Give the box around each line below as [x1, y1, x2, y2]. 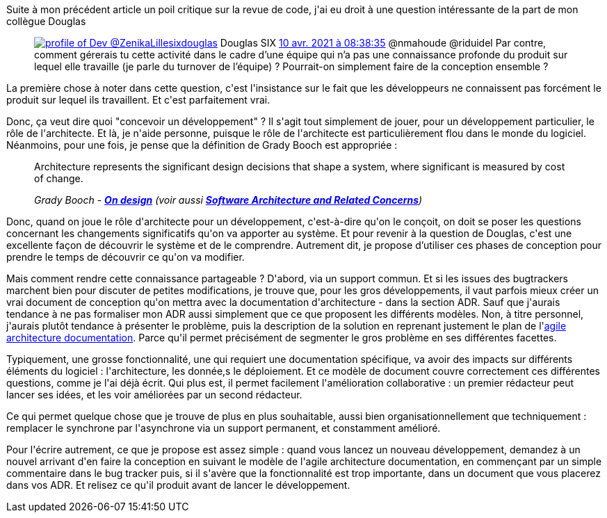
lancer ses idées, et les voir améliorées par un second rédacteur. [6, 389, 302, 400]
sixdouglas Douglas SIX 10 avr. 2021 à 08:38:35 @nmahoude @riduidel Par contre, [168, 37, 547, 49]
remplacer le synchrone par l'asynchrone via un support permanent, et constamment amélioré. [6, 422, 441, 434]
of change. [34, 172, 83, 184]
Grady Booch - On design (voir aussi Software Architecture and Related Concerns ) [34, 194, 423, 206]
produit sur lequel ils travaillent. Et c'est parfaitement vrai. [6, 94, 270, 106]
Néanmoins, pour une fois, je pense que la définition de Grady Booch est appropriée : [6, 139, 398, 151]
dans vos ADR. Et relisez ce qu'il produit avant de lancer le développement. [6, 479, 350, 491]
